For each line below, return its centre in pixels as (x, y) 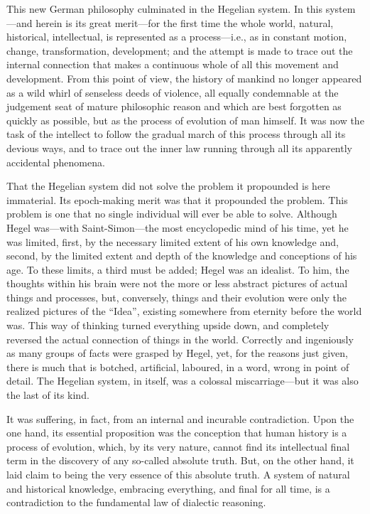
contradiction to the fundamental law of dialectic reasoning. (136, 502)
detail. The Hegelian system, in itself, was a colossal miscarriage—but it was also (183, 381)
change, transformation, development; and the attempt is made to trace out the (180, 50)
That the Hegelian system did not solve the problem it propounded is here (168, 186)
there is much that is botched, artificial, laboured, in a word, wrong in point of (178, 366)
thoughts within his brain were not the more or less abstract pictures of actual (177, 283)
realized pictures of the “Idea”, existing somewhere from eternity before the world (184, 311)
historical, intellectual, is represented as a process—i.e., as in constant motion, (177, 37)
